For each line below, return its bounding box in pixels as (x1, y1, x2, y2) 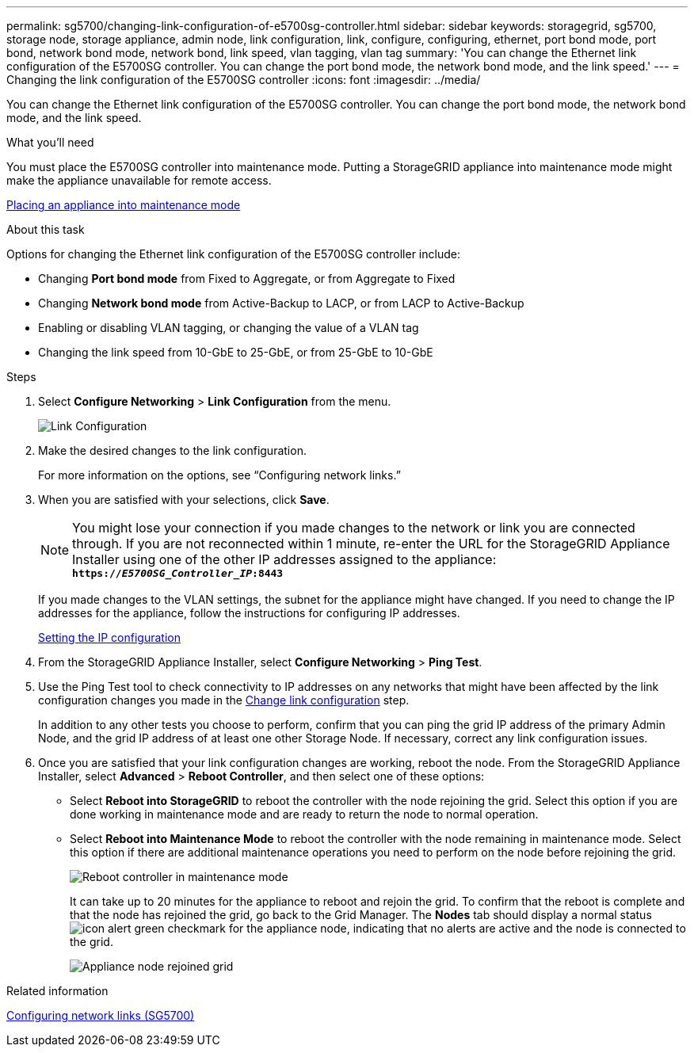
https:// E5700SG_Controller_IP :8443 (72, 567, 284, 579)
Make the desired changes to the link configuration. (38, 444, 307, 457)
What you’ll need (6, 135, 94, 149)
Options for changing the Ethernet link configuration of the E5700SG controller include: (6, 247, 460, 261)
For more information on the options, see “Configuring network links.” (38, 468, 401, 482)
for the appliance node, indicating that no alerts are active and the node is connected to (228, 921, 686, 935)
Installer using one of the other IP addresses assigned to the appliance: (72, 551, 497, 567)
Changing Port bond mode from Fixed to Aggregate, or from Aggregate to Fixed (38, 272, 456, 285)
